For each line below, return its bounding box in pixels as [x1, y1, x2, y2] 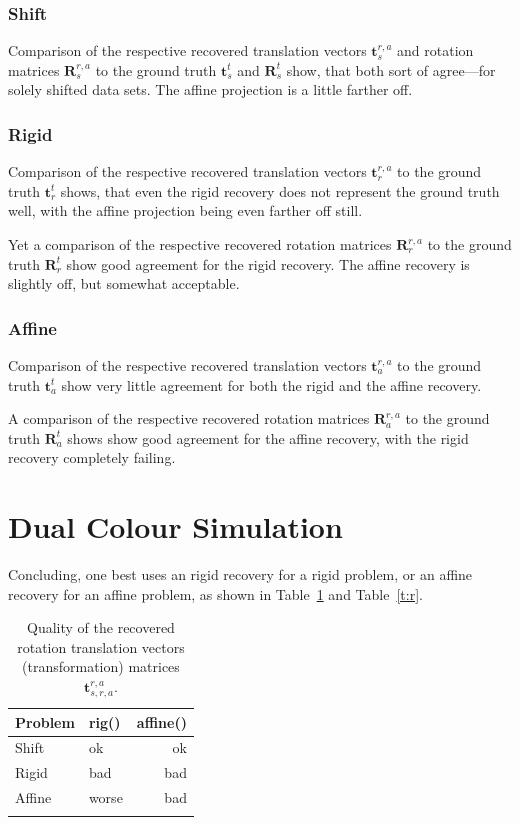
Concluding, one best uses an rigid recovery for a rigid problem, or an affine [8, 564, 473, 585]
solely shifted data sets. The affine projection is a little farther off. [8, 79, 413, 100]
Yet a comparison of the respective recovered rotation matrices [8, 234, 392, 254]
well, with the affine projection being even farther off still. [8, 200, 363, 221]
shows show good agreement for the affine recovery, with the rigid [67, 427, 469, 448]
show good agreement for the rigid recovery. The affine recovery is [66, 253, 470, 274]
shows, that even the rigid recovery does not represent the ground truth [60, 180, 500, 201]
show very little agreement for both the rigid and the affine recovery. [61, 374, 482, 395]
